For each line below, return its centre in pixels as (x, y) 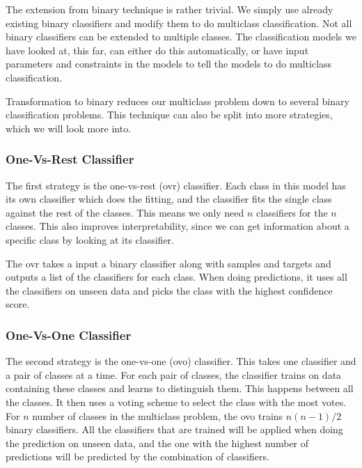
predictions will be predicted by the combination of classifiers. (137, 457)
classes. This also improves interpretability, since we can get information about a (178, 226)
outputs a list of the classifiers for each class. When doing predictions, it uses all (176, 277)
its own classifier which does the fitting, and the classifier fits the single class (169, 199)
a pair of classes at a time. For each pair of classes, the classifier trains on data (174, 374)
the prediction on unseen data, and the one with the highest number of (157, 443)
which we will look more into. (69, 128)
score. (18, 304)
